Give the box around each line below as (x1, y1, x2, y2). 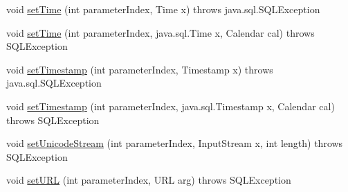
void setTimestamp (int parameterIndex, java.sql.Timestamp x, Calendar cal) (6, 98, 335, 113)
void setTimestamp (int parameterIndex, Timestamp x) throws (6, 62, 273, 76)
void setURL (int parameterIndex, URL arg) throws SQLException (6, 173, 291, 187)
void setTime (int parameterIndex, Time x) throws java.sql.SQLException (6, 2, 320, 16)
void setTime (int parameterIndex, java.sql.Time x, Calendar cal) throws (6, 25, 315, 40)
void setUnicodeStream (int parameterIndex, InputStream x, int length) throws (6, 136, 343, 150)
